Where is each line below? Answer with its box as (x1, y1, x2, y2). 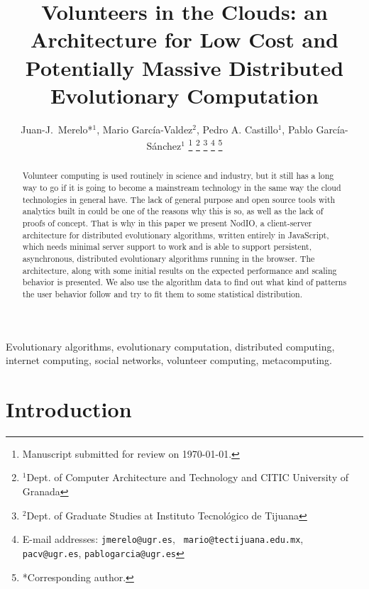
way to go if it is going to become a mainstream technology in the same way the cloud (22, 181, 341, 193)
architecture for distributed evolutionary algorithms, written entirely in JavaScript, (22, 229, 329, 241)
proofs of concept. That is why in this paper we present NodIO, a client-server (22, 216, 312, 229)
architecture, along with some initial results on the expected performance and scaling (22, 264, 337, 276)
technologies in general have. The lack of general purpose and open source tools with (22, 193, 336, 205)
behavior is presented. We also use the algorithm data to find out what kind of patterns (22, 276, 347, 288)
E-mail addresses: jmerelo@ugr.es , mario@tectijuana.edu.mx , (22, 532, 304, 546)
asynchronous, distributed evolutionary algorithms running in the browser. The (22, 252, 315, 264)
